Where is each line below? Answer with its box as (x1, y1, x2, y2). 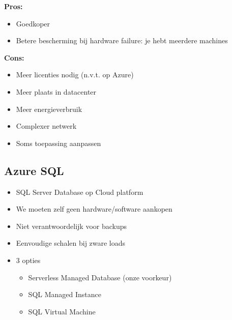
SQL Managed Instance (28, 289, 101, 300)
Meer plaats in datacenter (16, 86, 97, 97)
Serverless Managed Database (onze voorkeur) (28, 272, 172, 282)
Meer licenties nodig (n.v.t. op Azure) (16, 69, 134, 80)
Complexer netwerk (16, 121, 77, 131)
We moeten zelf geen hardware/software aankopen (16, 203, 172, 214)
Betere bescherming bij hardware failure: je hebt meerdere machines (16, 35, 228, 46)
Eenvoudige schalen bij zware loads (16, 238, 126, 248)
